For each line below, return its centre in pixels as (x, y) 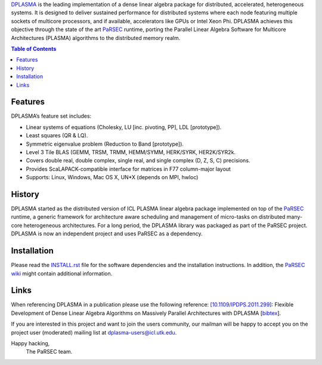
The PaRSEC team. (49, 352)
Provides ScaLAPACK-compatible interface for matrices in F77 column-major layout (128, 169)
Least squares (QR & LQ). (57, 136)
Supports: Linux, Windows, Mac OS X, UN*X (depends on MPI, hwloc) (112, 177)
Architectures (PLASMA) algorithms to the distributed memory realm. (96, 38)
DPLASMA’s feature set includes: (51, 116)
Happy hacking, (30, 343)
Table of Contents (34, 48)
